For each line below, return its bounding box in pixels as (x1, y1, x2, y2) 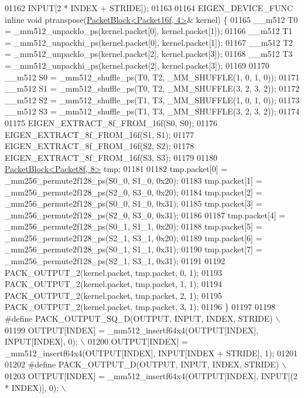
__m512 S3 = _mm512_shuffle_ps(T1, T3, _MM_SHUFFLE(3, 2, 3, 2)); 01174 (5, 105, 300, 117)
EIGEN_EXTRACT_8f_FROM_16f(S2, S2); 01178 (5, 140, 194, 152)
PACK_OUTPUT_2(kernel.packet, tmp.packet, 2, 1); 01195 (5, 289, 223, 301)
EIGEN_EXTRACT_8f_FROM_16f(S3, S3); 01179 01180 (5, 151, 217, 163)
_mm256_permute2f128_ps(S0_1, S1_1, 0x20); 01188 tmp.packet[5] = (5, 220, 262, 232)
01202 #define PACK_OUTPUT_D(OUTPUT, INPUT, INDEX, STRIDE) (5, 358, 279, 370)
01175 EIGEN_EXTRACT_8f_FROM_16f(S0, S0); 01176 (5, 116, 217, 129)
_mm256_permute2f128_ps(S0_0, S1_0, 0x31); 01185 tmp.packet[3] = (5, 197, 262, 210)
